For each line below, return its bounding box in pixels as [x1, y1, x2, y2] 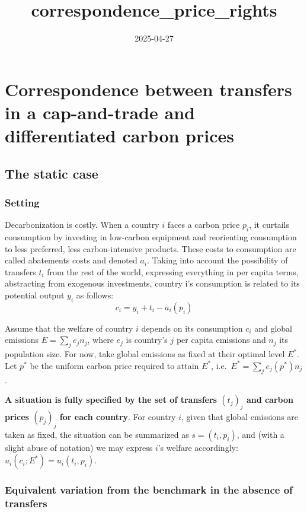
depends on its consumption [141, 322, 243, 334]
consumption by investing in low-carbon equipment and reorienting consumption [5, 231, 297, 243]
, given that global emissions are [181, 411, 299, 423]
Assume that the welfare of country [5, 322, 133, 334]
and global [254, 322, 292, 334]
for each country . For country [59, 411, 176, 423]
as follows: [76, 289, 114, 301]
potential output [5, 289, 65, 301]
